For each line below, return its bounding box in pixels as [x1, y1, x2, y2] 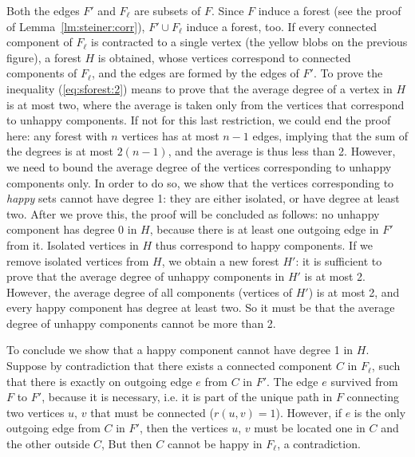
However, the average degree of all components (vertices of [6, 283, 293, 300]
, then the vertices [139, 420, 228, 436]
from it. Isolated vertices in [6, 236, 139, 253]
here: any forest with [6, 127, 108, 144]
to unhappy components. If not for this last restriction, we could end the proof [6, 112, 391, 128]
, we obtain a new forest [161, 252, 279, 269]
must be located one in [254, 420, 366, 436]
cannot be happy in [167, 435, 263, 452]
